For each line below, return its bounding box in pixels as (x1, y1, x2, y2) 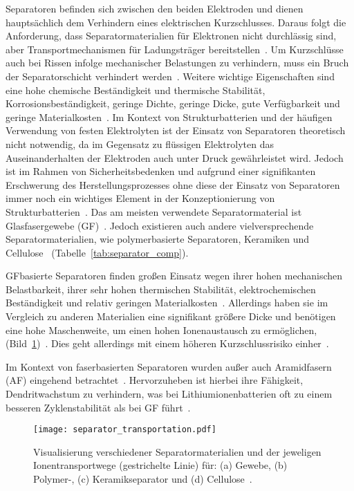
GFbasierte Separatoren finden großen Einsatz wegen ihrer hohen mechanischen (6, 268, 343, 283)
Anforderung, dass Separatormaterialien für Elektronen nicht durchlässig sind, (6, 28, 337, 43)
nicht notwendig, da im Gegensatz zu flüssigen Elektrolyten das (6, 136, 274, 151)
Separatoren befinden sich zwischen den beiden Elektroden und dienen (6, 1, 304, 15)
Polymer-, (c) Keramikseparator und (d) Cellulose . (33, 472, 252, 486)
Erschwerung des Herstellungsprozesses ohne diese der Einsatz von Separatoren (6, 177, 340, 192)
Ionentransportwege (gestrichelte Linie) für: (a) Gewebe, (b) (33, 458, 288, 472)
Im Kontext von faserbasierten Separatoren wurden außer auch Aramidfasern (6, 359, 332, 373)
